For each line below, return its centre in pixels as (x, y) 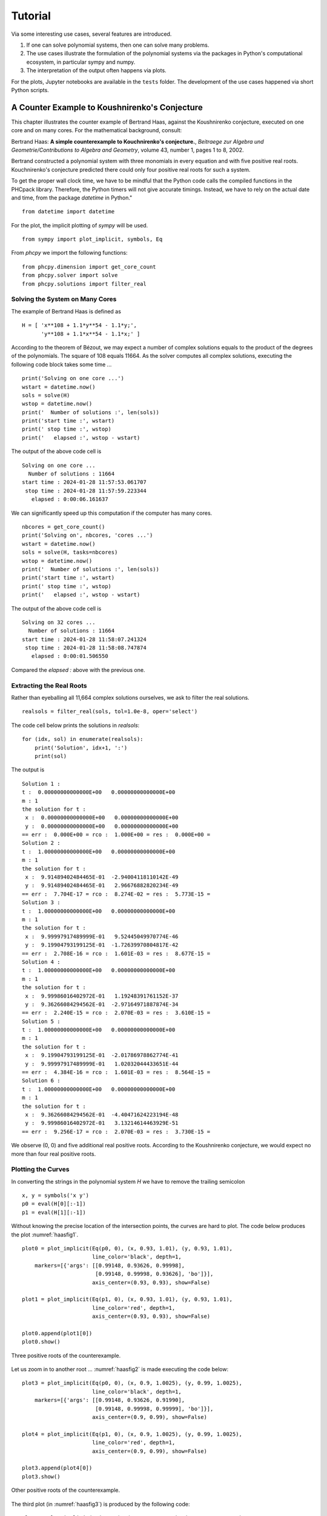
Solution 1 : (41, 783)
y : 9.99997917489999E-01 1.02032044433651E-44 (102, 1064)
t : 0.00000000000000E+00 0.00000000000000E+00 (99, 792)
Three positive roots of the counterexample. (66, 1355)
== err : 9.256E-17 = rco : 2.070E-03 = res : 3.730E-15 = (116, 1132)
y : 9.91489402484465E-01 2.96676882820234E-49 (102, 886)
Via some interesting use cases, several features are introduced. (91, 34)
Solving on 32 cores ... (59, 622)
